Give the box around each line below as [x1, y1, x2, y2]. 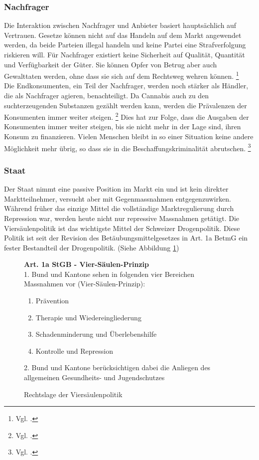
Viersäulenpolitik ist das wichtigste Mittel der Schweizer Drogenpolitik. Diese [4, 223, 240, 233]
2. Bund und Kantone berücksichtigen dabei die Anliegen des [24, 362, 211, 373]
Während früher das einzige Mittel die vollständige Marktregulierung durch [4, 203, 234, 214]
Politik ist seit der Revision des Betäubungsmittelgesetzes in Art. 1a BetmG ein [4, 232, 248, 243]
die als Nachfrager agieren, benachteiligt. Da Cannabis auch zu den [4, 90, 209, 101]
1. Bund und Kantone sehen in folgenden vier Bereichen [24, 268, 195, 279]
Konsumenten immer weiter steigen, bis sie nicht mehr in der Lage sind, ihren [4, 121, 241, 132]
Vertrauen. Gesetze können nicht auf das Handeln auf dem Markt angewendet [4, 29, 242, 40]
